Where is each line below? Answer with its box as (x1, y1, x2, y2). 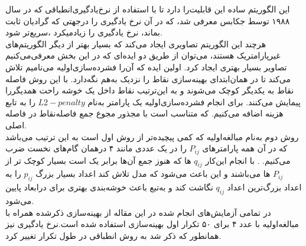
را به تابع (5, 95, 35, 108)
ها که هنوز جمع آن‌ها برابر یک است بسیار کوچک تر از (5, 154, 191, 166)
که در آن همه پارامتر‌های (202, 142, 288, 154)
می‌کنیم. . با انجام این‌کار (205, 154, 291, 166)
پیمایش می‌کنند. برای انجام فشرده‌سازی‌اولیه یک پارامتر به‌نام (87, 95, 301, 108)
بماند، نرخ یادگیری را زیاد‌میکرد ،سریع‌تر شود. (5, 26, 162, 38)
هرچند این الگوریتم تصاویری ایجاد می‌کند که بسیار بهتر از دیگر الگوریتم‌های (5, 37, 266, 50)
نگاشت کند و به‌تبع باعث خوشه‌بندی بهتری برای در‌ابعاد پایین (5, 181, 213, 193)
